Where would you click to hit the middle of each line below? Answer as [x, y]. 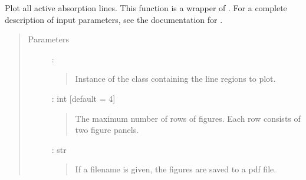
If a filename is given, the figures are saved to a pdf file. [176, 169]
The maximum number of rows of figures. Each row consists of [188, 118]
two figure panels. [107, 130]
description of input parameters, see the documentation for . [114, 19]
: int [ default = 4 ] [83, 98]
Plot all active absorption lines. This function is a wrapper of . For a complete [146, 8]
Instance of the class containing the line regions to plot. [175, 79]
